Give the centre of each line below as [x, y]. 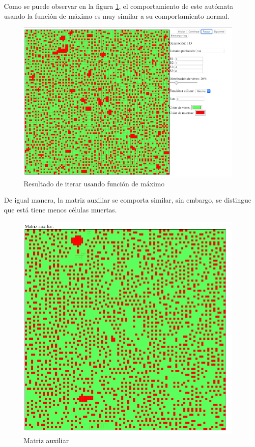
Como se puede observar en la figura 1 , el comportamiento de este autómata [119, 6]
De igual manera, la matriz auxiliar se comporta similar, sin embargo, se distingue [128, 200]
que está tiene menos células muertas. [60, 209]
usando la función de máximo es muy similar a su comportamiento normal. [117, 15]
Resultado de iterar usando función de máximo [94, 183]
